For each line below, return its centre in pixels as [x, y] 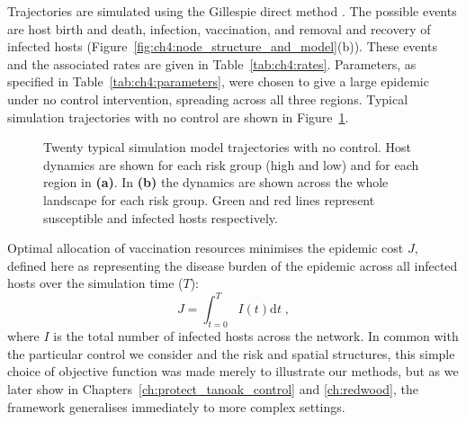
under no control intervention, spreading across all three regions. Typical [208, 99]
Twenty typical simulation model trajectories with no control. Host [228, 147]
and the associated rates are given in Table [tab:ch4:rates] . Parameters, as [212, 63]
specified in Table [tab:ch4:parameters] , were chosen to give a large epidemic [218, 81]
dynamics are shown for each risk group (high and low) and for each [231, 164]
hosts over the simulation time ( [95, 283]
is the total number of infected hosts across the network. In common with [256, 336]
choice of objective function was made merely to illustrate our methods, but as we [233, 371]
